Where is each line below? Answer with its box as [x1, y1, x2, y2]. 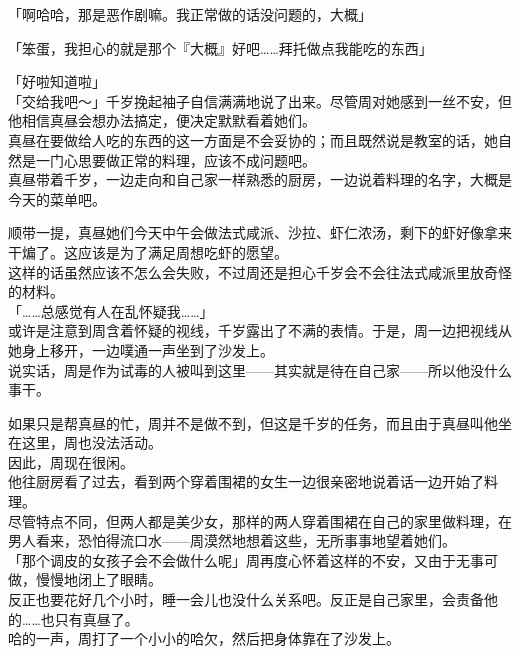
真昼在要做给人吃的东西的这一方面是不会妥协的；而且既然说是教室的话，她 [8, 129, 498, 150]
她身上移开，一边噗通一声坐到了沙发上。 [8, 339, 274, 360]
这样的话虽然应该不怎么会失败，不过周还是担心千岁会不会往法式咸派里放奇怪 [8, 261, 512, 282]
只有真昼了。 [54, 608, 139, 629]
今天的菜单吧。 [8, 188, 106, 209]
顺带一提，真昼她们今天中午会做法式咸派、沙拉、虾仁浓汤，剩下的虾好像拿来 [8, 222, 512, 243]
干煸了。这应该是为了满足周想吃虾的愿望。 [8, 241, 288, 262]
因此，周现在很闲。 [8, 451, 134, 472]
